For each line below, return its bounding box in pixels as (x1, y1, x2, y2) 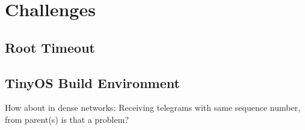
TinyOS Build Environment (5, 73, 180, 92)
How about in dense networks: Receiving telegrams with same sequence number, (5, 101, 301, 114)
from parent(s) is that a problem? (5, 113, 129, 125)
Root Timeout (5, 38, 95, 56)
